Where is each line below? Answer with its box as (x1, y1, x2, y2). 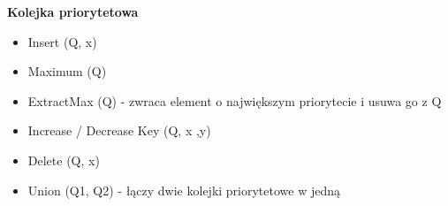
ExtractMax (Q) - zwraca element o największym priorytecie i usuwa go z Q (27, 91, 442, 110)
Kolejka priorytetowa (7, 3, 139, 20)
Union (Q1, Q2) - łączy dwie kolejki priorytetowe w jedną (27, 180, 341, 199)
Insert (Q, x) (27, 32, 97, 50)
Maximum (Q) (27, 62, 107, 80)
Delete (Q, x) (27, 150, 100, 169)
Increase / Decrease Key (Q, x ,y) (27, 121, 211, 140)
